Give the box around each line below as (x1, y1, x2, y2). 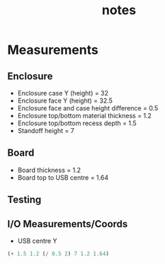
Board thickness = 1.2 (17, 166, 81, 174)
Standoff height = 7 (17, 127, 74, 134)
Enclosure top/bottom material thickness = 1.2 (17, 112, 152, 120)
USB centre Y (17, 236, 57, 246)
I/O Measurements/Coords (7, 218, 128, 230)
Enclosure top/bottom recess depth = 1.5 (17, 119, 137, 127)
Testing (7, 194, 42, 206)
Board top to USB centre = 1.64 (17, 173, 108, 182)
